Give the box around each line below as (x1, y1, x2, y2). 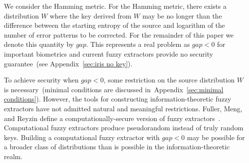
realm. (4, 151, 23, 161)
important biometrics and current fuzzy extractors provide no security (4, 48, 213, 59)
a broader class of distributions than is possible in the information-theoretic (4, 142, 230, 152)
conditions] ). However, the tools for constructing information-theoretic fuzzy (4, 94, 231, 104)
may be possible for (187, 132, 245, 142)
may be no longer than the (142, 10, 222, 20)
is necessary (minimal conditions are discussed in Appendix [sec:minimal (4, 84, 224, 94)
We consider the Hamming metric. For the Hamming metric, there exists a (4, 1, 227, 11)
